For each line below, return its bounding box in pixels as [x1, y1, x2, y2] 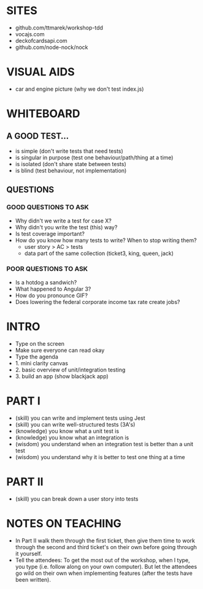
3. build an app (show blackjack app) [15, 372, 109, 380]
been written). [15, 576, 51, 583]
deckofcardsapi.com [15, 37, 67, 44]
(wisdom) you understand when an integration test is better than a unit [15, 440, 194, 447]
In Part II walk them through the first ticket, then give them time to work [15, 537, 195, 544]
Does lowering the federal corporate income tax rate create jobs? [15, 298, 180, 305]
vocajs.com [15, 30, 45, 37]
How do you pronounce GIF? [15, 292, 88, 299]
